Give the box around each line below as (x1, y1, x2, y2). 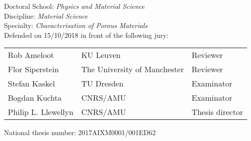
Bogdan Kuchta (8, 92, 62, 104)
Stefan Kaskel (8, 78, 55, 89)
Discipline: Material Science (4, 10, 88, 21)
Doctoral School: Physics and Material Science (4, 1, 145, 11)
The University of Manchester (81, 63, 184, 75)
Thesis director (191, 106, 243, 118)
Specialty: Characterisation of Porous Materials (4, 20, 148, 30)
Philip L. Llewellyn (8, 106, 74, 118)
